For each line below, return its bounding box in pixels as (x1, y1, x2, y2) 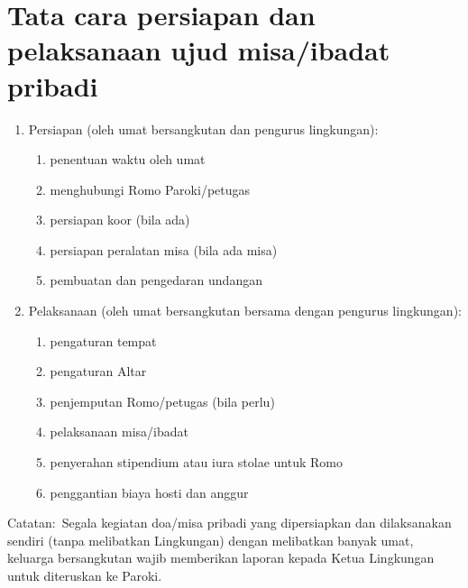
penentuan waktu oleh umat (50, 150, 206, 169)
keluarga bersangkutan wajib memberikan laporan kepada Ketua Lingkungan (7, 548, 435, 567)
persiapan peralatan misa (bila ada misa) (50, 240, 278, 259)
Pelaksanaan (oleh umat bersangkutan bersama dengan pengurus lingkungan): (28, 301, 462, 320)
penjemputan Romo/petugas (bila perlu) (50, 391, 275, 410)
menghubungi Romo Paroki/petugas (50, 179, 251, 198)
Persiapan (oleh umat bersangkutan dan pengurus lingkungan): (28, 119, 379, 138)
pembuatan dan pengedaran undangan (50, 271, 262, 289)
